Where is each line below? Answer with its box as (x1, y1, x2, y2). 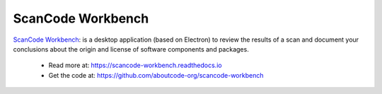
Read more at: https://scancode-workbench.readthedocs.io (48, 61, 222, 70)
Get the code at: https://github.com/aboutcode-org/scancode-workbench (48, 71, 264, 79)
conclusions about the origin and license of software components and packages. (13, 45, 249, 53)
